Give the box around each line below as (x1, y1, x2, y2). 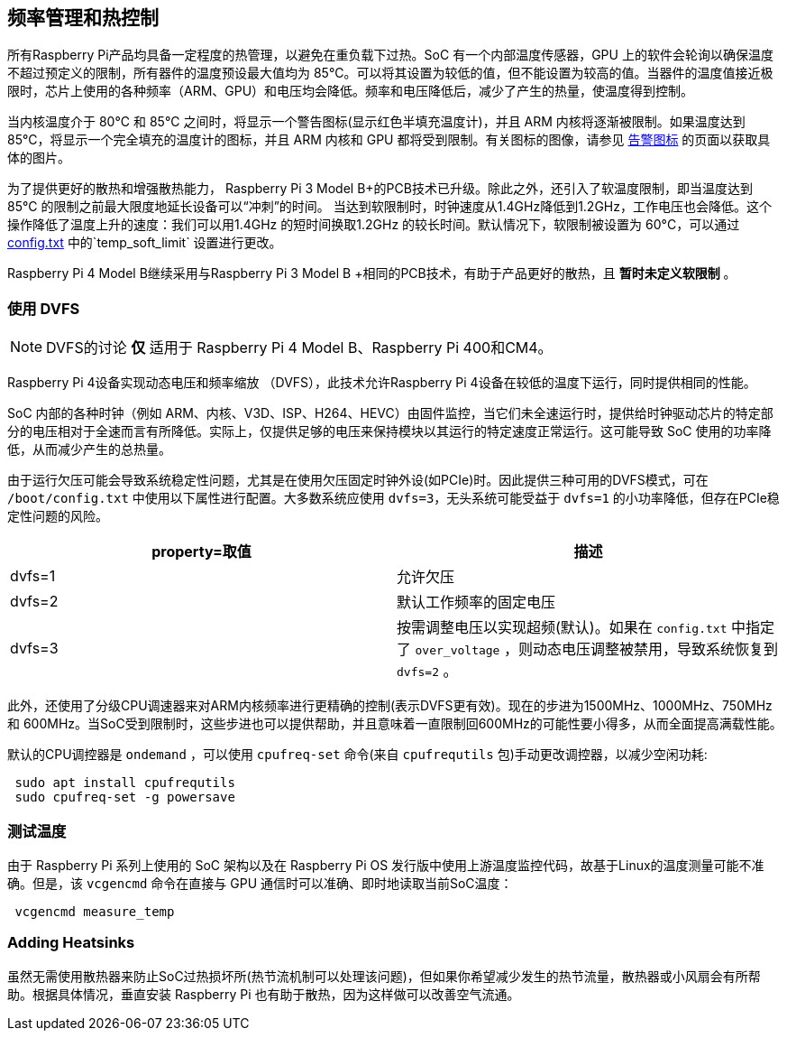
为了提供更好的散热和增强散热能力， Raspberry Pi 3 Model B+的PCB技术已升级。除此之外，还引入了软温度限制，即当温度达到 (7, 181, 753, 197)
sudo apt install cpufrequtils (14, 775, 235, 791)
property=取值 (151, 542, 252, 561)
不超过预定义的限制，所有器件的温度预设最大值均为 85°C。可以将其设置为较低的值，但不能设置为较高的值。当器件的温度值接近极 (7, 65, 773, 81)
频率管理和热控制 (7, 6, 159, 29)
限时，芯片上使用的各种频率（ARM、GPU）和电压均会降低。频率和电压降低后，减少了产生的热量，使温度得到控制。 (7, 83, 694, 99)
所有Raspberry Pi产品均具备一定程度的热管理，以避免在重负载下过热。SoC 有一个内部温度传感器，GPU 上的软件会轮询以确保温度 (7, 47, 773, 63)
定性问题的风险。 (7, 508, 108, 524)
